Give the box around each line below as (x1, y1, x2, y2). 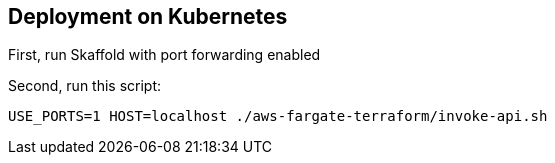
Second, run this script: (8, 77, 162, 95)
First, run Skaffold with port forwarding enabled (8, 46, 321, 64)
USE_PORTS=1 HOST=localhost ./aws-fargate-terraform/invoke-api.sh (8, 108, 548, 125)
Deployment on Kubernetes (8, 4, 288, 29)
